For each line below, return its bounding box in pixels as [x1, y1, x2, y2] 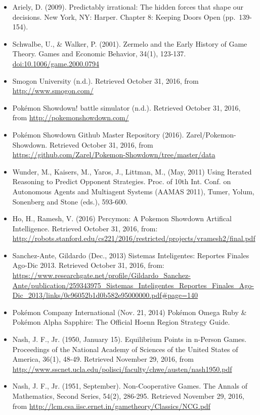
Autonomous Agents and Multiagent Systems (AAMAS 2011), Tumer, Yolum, [12, 186, 254, 196]
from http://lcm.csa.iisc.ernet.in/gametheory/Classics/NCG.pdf [12, 400, 210, 411]
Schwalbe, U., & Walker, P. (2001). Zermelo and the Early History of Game [12, 38, 247, 49]
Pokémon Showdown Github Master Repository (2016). [12, 129, 184, 140]
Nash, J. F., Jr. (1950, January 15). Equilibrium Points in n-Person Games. [12, 334, 247, 344]
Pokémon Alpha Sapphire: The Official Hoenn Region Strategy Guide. [12, 317, 230, 327]
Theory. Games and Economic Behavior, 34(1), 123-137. [12, 48, 186, 59]
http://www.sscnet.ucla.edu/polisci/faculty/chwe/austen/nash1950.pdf [12, 363, 232, 374]
